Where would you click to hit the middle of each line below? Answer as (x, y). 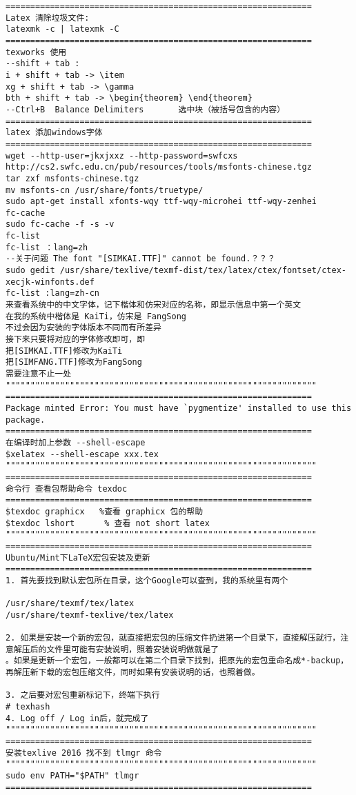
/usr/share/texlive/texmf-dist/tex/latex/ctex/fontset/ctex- (203, 271)
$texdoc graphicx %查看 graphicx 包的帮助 (105, 511)
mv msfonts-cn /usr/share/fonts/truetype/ (105, 190)
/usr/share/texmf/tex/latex (70, 604)
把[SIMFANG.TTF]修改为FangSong (74, 362)
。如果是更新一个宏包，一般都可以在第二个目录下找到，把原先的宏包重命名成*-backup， (177, 661)
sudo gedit (30, 271)
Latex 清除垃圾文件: (48, 18)
